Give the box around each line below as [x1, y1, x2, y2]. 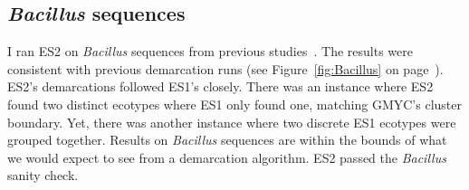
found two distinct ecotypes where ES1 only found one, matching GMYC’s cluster [7, 94, 462, 113]
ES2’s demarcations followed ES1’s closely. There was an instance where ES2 [7, 77, 434, 96]
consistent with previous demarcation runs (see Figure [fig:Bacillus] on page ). [7, 59, 444, 78]
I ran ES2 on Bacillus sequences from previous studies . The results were [7, 42, 413, 61]
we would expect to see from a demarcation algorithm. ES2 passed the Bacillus [7, 147, 446, 166]
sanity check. [7, 166, 79, 185]
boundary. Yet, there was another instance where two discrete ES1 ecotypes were [7, 112, 456, 131]
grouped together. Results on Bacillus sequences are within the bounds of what [7, 130, 447, 149]
